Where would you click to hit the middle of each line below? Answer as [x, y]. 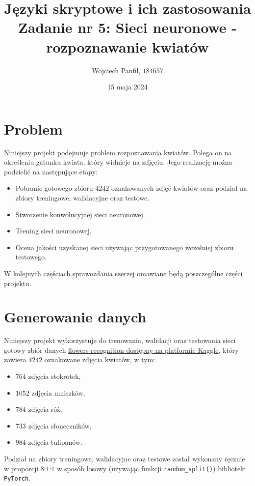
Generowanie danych [75, 317]
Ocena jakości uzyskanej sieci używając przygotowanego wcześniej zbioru [125, 247]
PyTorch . [17, 478]
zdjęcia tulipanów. [55, 442]
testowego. [31, 257]
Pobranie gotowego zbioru [54, 188]
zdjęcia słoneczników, [60, 425]
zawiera [15, 359]
